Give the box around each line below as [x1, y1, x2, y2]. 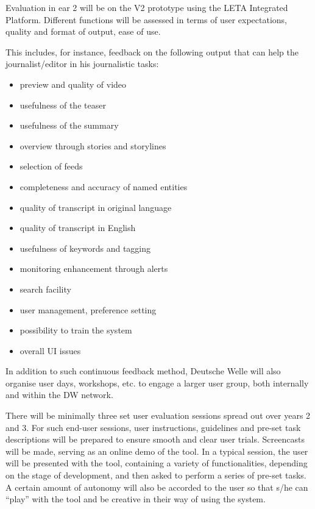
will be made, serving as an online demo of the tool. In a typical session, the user [5, 444, 308, 457]
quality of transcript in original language [19, 201, 172, 213]
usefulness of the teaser [19, 98, 106, 111]
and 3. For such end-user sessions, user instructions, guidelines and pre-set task [5, 421, 301, 433]
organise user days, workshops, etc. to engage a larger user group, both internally [5, 376, 309, 389]
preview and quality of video [19, 77, 127, 90]
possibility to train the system [19, 324, 132, 336]
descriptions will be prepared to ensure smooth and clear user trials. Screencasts [5, 433, 305, 446]
